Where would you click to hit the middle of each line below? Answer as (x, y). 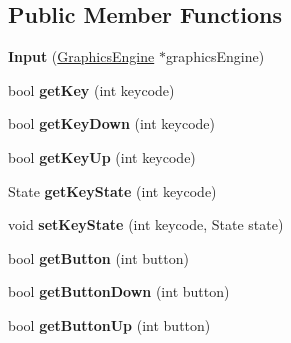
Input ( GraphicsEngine (81, 56)
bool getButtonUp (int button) (109, 324)
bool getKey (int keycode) (91, 89)
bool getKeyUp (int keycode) (102, 156)
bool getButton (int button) (98, 257)
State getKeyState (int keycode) (112, 190)
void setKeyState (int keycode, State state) (146, 224)
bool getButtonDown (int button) (119, 291)
